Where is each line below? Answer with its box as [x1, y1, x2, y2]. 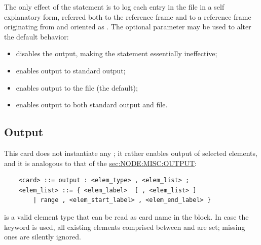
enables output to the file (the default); [16, 82, 138, 93]
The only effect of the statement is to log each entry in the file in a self [4, 2, 225, 12]
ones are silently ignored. [4, 231, 81, 242]
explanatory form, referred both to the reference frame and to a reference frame [4, 11, 251, 22]
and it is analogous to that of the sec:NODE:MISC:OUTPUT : [4, 157, 197, 168]
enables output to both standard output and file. [16, 99, 168, 110]
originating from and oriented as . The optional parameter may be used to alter [4, 21, 251, 32]
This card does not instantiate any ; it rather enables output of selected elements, [4, 147, 257, 158]
